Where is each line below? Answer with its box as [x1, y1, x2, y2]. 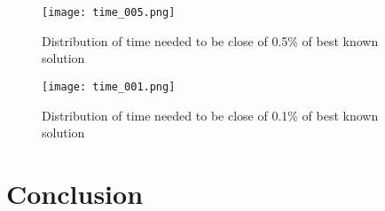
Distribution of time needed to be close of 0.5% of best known [42, 31, 379, 50]
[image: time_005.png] [42, 6, 176, 19]
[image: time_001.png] [42, 80, 176, 93]
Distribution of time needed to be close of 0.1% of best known [42, 105, 379, 124]
